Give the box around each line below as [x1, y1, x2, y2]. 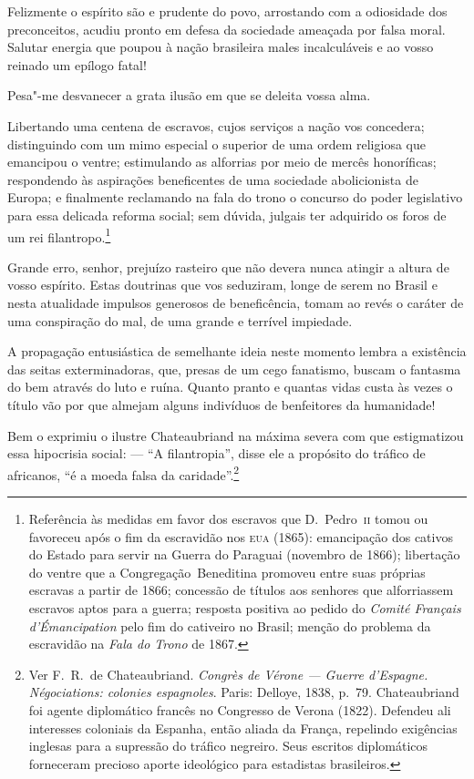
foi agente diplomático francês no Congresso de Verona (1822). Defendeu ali [28, 700, 451, 719]
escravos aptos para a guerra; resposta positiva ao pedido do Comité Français [28, 598, 461, 617]
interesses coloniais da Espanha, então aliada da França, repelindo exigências [28, 718, 458, 737]
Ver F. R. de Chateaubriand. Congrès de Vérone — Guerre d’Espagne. [28, 664, 428, 683]
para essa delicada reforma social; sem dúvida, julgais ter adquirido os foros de [7, 205, 447, 224]
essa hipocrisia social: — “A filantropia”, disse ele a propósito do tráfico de [7, 444, 426, 463]
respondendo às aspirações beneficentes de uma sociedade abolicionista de [7, 169, 418, 189]
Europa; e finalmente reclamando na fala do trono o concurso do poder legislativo [7, 188, 463, 207]
